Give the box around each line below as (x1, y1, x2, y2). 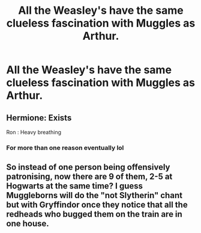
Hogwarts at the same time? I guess (6, 181, 143, 191)
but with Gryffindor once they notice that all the (6, 200, 188, 210)
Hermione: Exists (6, 113, 72, 123)
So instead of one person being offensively (6, 162, 170, 172)
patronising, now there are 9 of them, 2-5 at (6, 172, 173, 182)
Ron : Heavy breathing (6, 129, 62, 135)
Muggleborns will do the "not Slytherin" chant (6, 190, 183, 200)
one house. (6, 219, 49, 229)
